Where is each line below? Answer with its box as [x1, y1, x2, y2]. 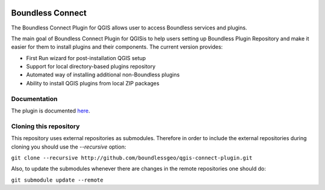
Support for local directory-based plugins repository [26, 63, 156, 70]
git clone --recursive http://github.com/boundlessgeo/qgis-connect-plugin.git [11, 154, 253, 161]
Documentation [11, 94, 58, 103]
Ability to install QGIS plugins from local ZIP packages [26, 79, 159, 87]
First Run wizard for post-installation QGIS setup [26, 54, 146, 61]
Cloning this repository [11, 122, 80, 130]
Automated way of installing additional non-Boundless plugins [26, 71, 180, 78]
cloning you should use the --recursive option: [11, 143, 126, 150]
